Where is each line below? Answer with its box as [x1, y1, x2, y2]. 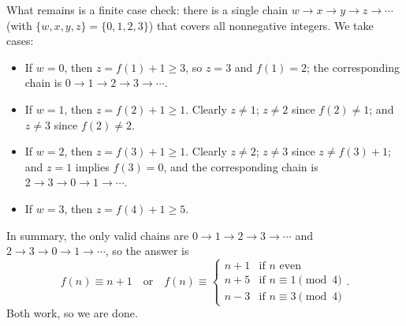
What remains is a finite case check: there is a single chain [6, 2, 289, 17]
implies [75, 158, 110, 174]
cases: [6, 32, 34, 49]
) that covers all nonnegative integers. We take [148, 17, 374, 33]
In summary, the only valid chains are [6, 227, 189, 243]
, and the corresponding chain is [163, 158, 318, 174]
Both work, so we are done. [6, 305, 138, 321]
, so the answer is [105, 242, 189, 259]
